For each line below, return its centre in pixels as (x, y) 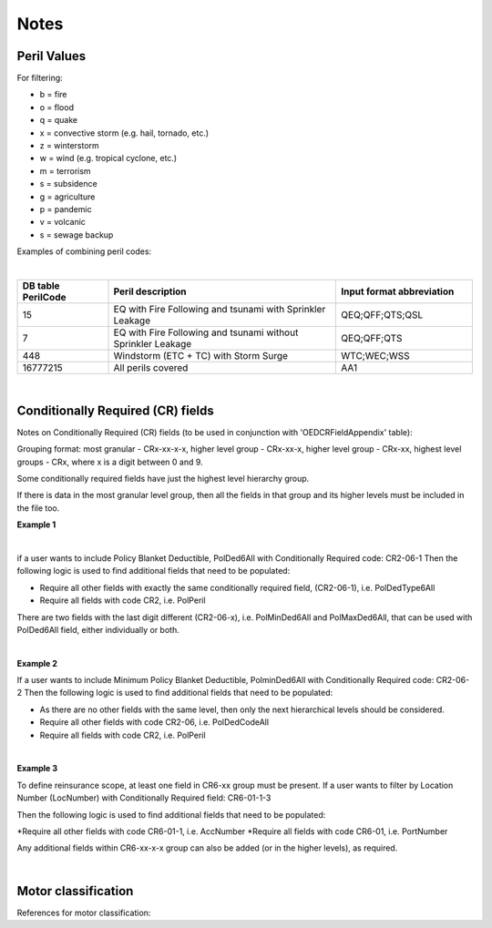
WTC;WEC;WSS (375, 355)
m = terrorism (65, 171)
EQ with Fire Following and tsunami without (206, 332)
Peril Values (51, 56)
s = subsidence (68, 184)
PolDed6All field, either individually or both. (98, 629)
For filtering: (40, 78)
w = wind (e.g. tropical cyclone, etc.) (108, 158)
